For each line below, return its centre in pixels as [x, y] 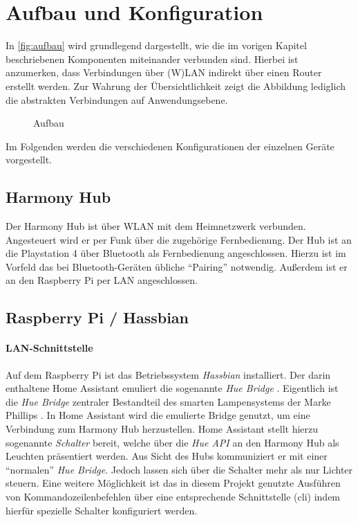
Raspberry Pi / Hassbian [97, 317]
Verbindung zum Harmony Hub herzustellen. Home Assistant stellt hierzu [162, 429]
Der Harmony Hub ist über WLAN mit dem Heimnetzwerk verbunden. [156, 226]
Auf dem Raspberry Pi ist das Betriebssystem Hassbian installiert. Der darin [168, 374]
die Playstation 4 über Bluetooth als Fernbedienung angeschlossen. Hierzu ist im [176, 253]
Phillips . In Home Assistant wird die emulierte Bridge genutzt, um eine [158, 415]
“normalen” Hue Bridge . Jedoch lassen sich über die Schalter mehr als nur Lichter [179, 469]
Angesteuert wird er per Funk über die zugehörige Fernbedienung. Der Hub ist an [179, 239]
